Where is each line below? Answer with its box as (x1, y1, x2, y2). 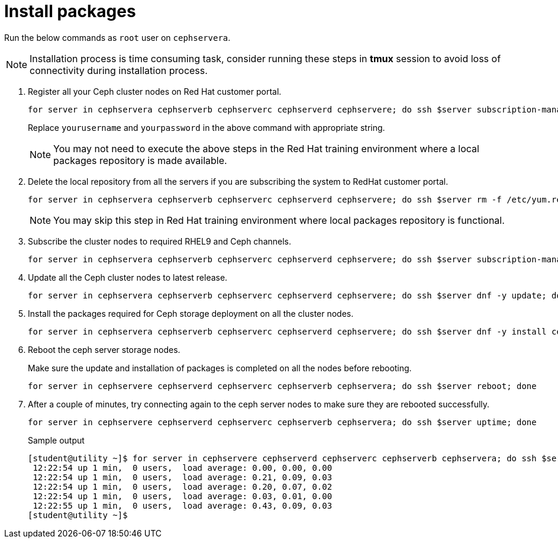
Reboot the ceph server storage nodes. (28, 344, 180, 355)
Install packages (4, 1, 136, 21)
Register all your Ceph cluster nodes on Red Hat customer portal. (28, 86, 282, 97)
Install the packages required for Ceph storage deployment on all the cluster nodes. (28, 308, 354, 319)
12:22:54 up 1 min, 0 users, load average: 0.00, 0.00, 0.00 (33, 462, 333, 473)
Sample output (28, 435, 85, 445)
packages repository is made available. (53, 154, 227, 166)
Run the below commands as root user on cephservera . (4, 32, 231, 43)
